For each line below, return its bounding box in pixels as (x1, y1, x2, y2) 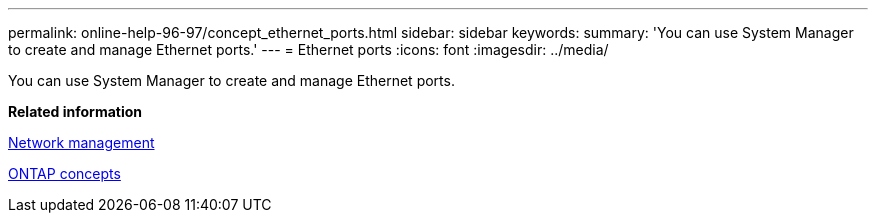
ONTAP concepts (8, 165, 121, 182)
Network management (8, 134, 155, 151)
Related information (8, 103, 143, 120)
